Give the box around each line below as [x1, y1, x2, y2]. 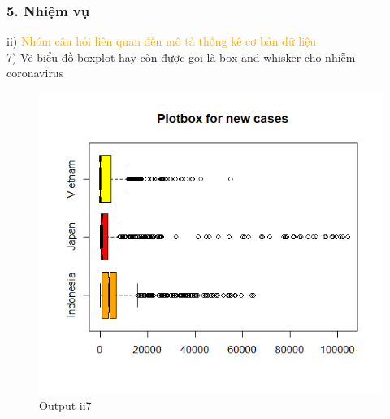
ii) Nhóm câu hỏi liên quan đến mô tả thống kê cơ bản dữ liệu [6, 33, 317, 50]
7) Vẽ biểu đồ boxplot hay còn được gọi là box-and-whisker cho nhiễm [6, 48, 356, 65]
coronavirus [6, 64, 64, 81]
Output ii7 [39, 396, 92, 413]
